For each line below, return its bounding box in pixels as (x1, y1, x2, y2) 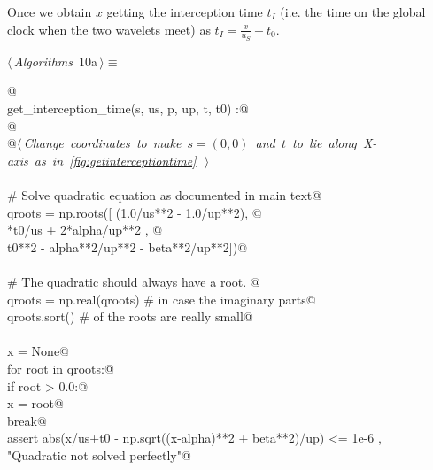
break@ (7, 411, 47, 429)
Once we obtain (7, 3, 92, 20)
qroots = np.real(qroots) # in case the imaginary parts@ (7, 289, 316, 308)
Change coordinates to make (23, 134, 182, 152)
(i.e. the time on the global (280, 3, 426, 20)
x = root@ (7, 394, 64, 412)
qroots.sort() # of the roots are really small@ (7, 307, 253, 326)
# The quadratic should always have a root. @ (7, 272, 260, 290)
